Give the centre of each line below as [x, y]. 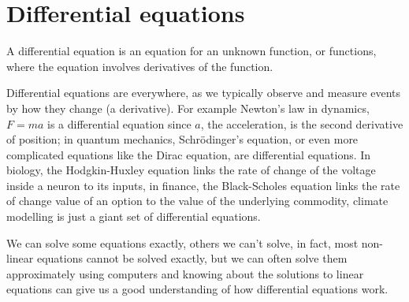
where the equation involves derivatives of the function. [140, 66]
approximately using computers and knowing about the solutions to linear [185, 273]
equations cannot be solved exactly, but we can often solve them [192, 258]
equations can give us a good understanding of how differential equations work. [197, 289]
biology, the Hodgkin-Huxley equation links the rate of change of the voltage [191, 170]
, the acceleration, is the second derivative [302, 123]
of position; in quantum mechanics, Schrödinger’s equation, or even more [182, 139]
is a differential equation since [119, 123]
